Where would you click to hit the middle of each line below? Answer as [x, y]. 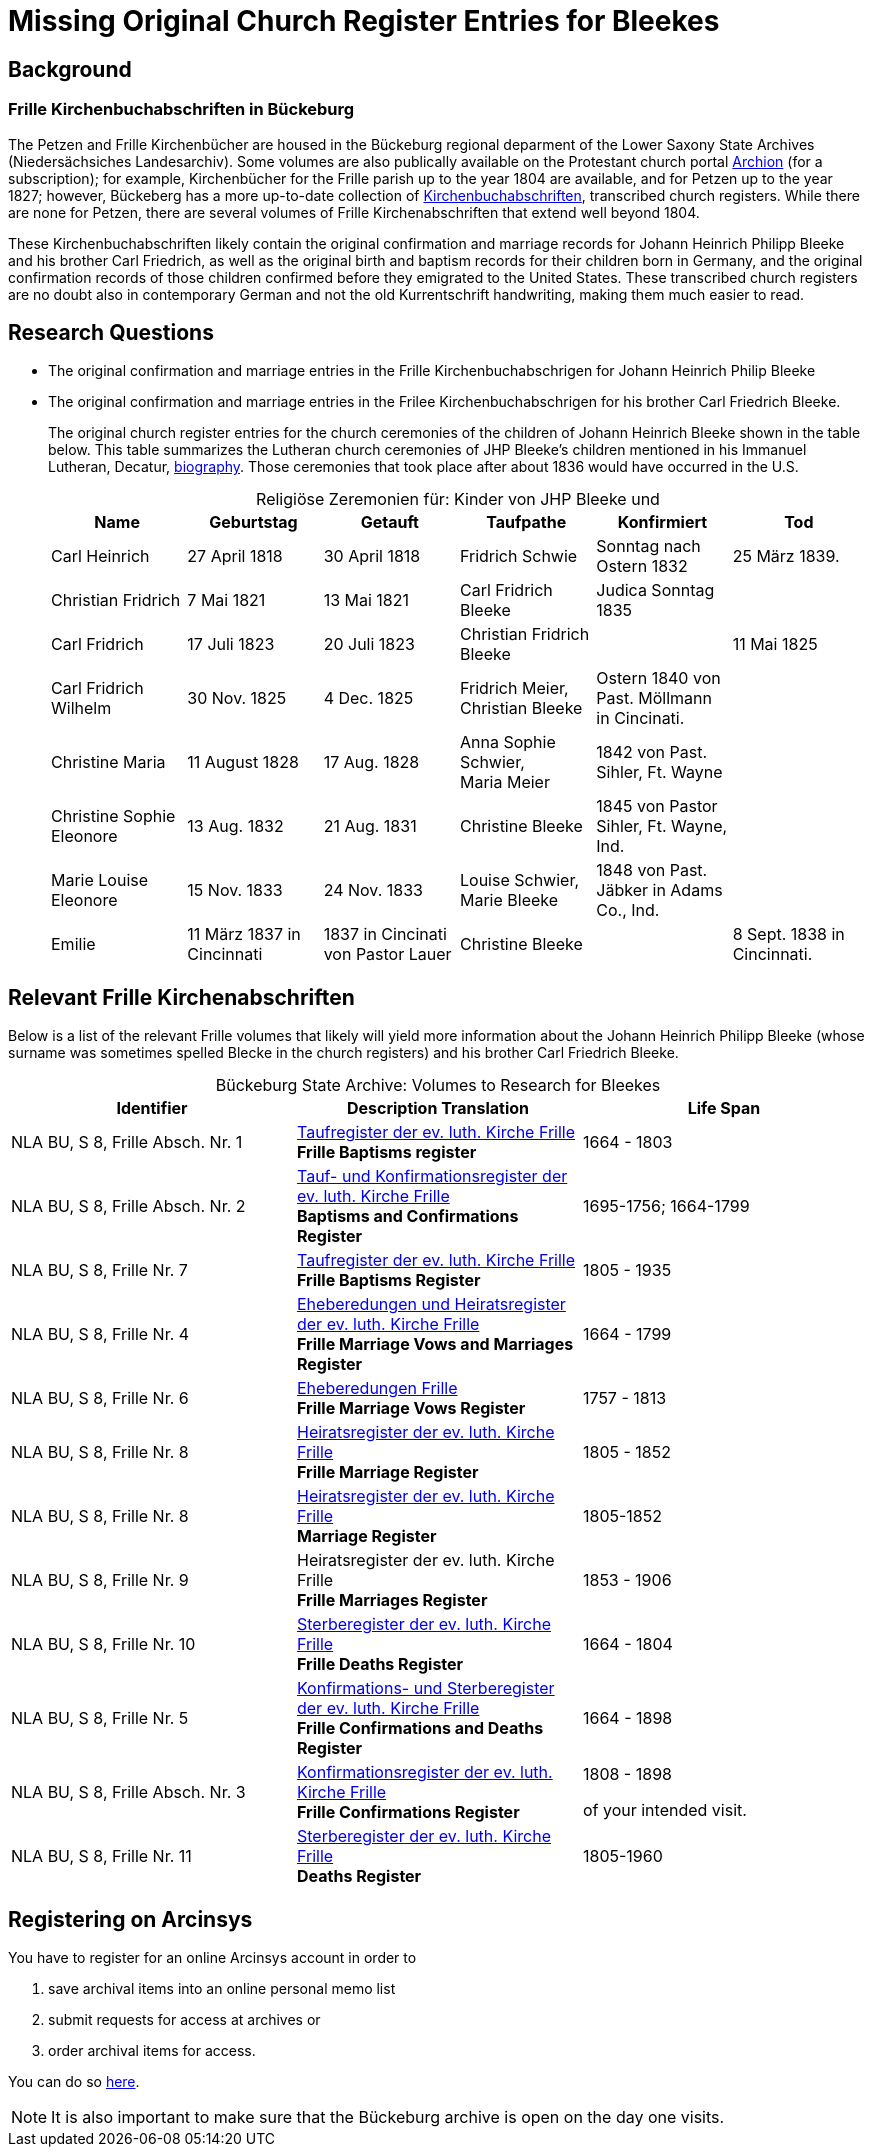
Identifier [152, 1108]
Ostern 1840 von [658, 678]
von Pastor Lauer [387, 954]
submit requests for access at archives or [184, 2020]
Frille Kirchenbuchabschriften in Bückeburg [181, 109]
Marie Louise [100, 880]
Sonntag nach [648, 546]
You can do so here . [74, 2082]
